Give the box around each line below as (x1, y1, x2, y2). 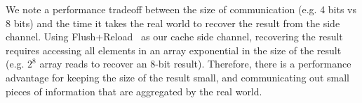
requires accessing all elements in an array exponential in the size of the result (6, 42, 342, 57)
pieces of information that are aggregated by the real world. (6, 84, 262, 98)
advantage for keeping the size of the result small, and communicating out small (6, 70, 349, 84)
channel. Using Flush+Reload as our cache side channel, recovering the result (6, 29, 343, 44)
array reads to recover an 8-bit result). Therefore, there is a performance (39, 56, 351, 71)
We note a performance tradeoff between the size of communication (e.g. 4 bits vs (6, 2, 357, 16)
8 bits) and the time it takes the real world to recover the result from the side (6, 15, 340, 30)
